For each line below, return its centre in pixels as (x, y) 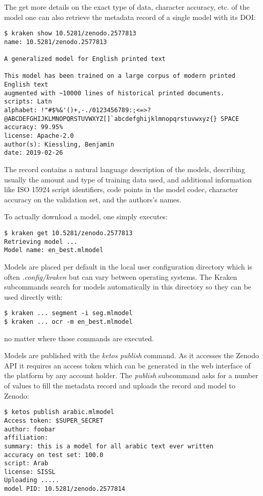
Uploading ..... (32, 480)
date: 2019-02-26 (34, 153)
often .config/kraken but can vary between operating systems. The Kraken (121, 276)
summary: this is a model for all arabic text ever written (109, 446)
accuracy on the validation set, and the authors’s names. (93, 199)
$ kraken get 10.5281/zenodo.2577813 (68, 233)
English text (26, 85)
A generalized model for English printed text (85, 59)
